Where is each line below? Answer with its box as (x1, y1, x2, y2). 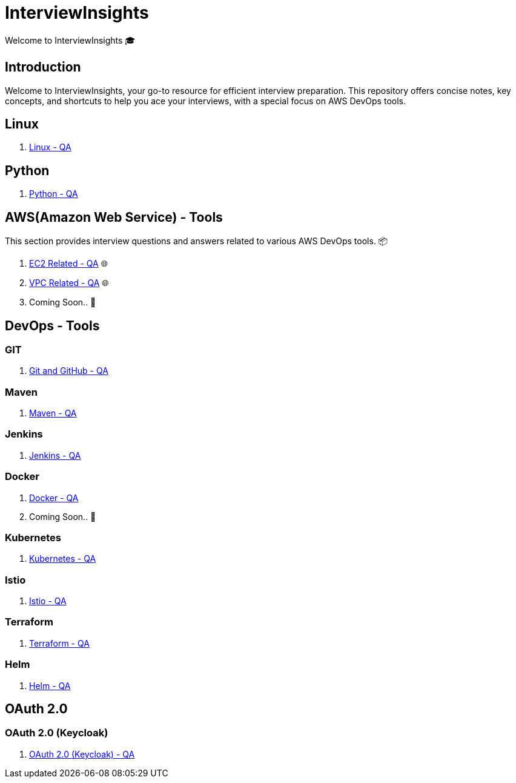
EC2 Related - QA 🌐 (29, 258, 108, 269)
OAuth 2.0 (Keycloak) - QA (29, 748, 135, 759)
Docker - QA (29, 492, 79, 503)
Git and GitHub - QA (29, 365, 108, 376)
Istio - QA (29, 596, 67, 607)
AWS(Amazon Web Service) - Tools (5, 209, 223, 225)
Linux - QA (29, 142, 71, 153)
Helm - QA (29, 680, 71, 691)
